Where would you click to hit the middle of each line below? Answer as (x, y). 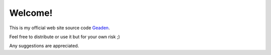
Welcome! (31, 13)
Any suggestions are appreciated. (44, 46)
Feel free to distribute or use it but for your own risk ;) (65, 37)
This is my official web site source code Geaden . (59, 28)
